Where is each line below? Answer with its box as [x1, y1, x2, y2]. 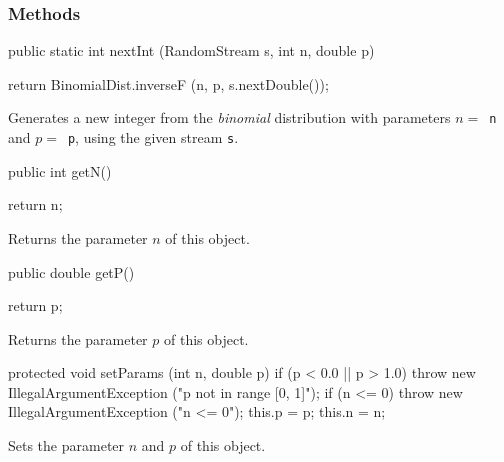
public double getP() [8, 261, 135, 282]
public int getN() [8, 160, 112, 181]
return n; [8, 194, 63, 215]
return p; [8, 295, 63, 316]
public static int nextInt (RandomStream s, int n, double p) [8, 40, 375, 61]
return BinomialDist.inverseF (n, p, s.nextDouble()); [8, 73, 329, 94]
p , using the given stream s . [67, 127, 239, 148]
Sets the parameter [8, 435, 125, 456]
